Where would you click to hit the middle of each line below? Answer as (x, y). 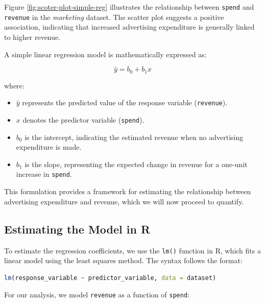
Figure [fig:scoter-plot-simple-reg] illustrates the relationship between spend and (129, 7)
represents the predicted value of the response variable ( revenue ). (125, 102)
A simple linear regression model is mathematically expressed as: (105, 54)
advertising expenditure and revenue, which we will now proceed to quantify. (124, 201)
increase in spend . (44, 174)
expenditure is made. (49, 147)
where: (14, 85)
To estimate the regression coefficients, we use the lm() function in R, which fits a (132, 250)
